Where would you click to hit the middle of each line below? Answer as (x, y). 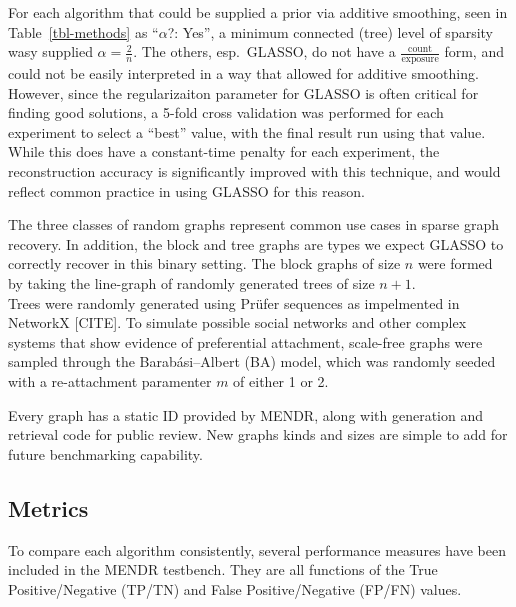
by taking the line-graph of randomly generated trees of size (191, 282)
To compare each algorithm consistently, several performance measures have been (257, 549)
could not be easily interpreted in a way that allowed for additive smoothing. (243, 73)
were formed (455, 263)
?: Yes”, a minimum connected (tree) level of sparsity (330, 31)
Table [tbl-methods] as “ (83, 31)
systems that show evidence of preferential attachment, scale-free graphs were (245, 341)
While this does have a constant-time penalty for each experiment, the (224, 151)
